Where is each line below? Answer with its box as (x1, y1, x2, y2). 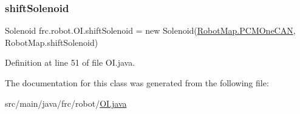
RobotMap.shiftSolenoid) (5, 36, 98, 48)
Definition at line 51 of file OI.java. (5, 56, 135, 69)
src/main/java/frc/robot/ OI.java (5, 97, 127, 109)
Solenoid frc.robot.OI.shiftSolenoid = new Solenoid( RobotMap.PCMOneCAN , (5, 24, 296, 37)
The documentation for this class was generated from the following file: (5, 77, 269, 89)
